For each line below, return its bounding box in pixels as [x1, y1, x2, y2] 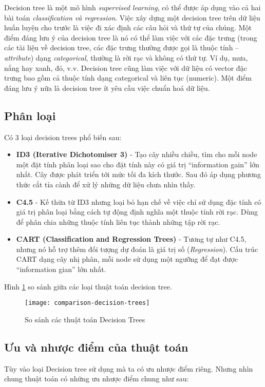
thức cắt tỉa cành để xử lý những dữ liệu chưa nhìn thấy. [16, 179, 196, 189]
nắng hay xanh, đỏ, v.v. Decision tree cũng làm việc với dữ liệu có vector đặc [4, 62, 247, 73]
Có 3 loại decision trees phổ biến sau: [4, 131, 122, 142]
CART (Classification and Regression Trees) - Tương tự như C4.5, [16, 234, 247, 244]
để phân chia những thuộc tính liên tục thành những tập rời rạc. [16, 216, 220, 227]
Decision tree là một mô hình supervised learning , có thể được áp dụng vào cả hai [4, 2, 261, 12]
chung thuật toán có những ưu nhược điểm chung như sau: [4, 373, 189, 384]
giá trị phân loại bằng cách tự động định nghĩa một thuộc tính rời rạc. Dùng [16, 206, 258, 217]
